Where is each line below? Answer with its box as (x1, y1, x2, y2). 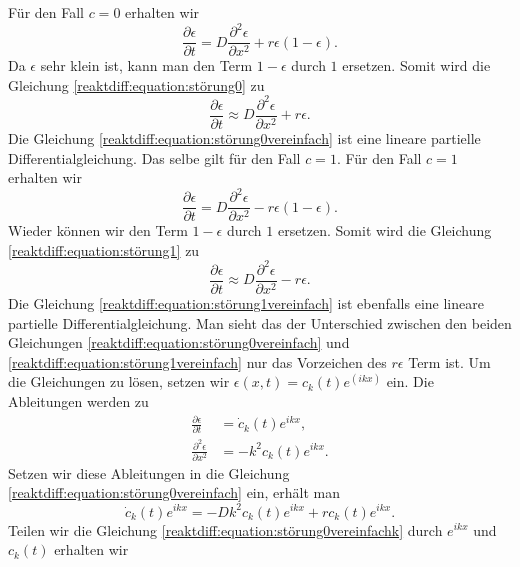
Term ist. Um (408, 351, 491, 372)
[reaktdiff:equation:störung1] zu (8, 239, 200, 260)
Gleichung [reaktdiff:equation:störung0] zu (8, 74, 265, 95)
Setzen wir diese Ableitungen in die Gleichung (8, 462, 290, 483)
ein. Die (386, 371, 434, 392)
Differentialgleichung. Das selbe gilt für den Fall (8, 147, 301, 168)
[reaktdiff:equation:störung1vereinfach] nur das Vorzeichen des (8, 351, 387, 372)
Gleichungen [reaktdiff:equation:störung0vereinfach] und (8, 332, 350, 353)
